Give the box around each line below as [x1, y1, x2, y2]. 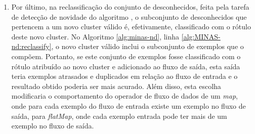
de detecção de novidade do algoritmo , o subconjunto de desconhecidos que [11, 11, 247, 22]
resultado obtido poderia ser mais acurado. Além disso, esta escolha [11, 80, 221, 91]
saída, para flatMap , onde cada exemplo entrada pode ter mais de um [11, 110, 227, 121]
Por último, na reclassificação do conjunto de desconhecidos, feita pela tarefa [11, 2, 249, 12]
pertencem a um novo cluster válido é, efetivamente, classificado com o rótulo [11, 21, 251, 32]
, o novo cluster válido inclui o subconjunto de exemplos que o [51, 41, 244, 52]
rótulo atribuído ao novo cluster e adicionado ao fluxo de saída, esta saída [11, 61, 240, 71]
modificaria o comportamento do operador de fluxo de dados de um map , [11, 91, 238, 101]
